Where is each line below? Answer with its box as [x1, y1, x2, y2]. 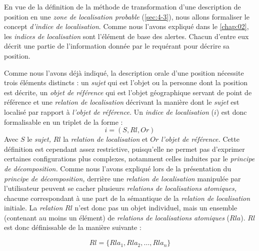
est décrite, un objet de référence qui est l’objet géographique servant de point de [4, 87, 252, 97]
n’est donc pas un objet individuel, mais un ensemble [74, 202, 237, 213]
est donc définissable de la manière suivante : [4, 222, 141, 232]
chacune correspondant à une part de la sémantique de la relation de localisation [4, 192, 250, 203]
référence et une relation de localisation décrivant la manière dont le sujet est [4, 97, 239, 107]
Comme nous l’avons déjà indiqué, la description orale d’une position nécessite [4, 67, 244, 78]
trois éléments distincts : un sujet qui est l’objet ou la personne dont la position [4, 77, 247, 88]
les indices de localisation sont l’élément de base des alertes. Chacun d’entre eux [4, 31, 249, 41]
